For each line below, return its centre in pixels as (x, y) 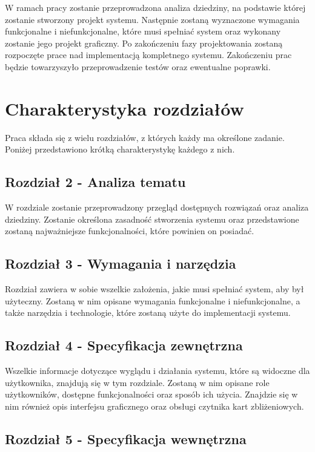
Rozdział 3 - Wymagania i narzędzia (121, 264)
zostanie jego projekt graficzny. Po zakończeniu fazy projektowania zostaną (144, 43)
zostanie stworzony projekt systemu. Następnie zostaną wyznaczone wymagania (152, 19)
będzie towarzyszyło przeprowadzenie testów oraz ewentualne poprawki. (138, 66)
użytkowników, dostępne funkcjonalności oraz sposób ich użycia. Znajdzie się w (151, 394)
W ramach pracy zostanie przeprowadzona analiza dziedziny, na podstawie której (155, 7)
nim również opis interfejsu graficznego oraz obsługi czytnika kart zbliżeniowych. (154, 406)
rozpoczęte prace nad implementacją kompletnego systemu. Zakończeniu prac (148, 55)
